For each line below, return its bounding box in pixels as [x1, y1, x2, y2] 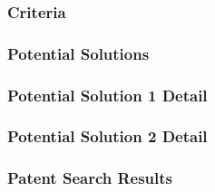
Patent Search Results [7, 167, 173, 189]
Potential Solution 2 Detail [7, 125, 208, 148]
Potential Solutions [7, 42, 150, 64]
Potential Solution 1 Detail [7, 83, 208, 106]
